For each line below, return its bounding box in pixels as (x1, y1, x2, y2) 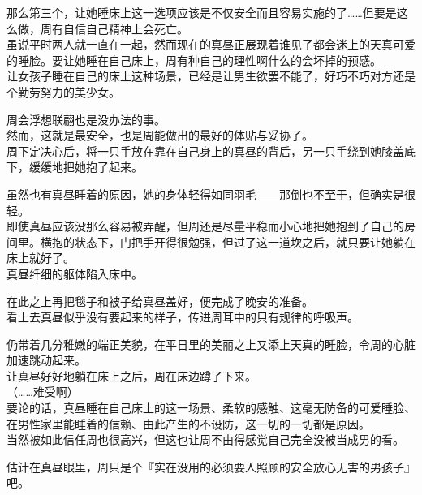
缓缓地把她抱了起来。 (28, 158, 143, 175)
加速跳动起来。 (6, 351, 86, 368)
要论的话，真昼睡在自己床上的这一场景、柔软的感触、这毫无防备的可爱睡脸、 (6, 399, 416, 416)
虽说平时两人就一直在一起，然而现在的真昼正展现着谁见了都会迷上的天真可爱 (6, 36, 416, 53)
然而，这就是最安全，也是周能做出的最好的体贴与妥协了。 (6, 127, 313, 144)
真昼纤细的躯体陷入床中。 (6, 265, 143, 282)
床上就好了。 (6, 249, 75, 266)
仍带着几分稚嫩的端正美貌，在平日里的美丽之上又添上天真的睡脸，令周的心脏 (6, 335, 416, 352)
